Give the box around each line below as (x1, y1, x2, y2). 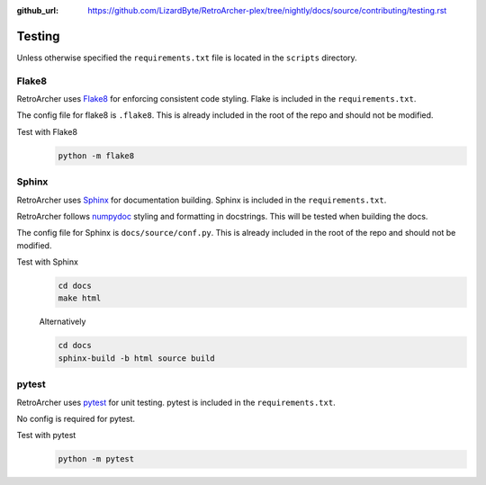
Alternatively (39, 316, 86, 328)
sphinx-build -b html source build (58, 353, 215, 364)
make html (58, 293, 102, 303)
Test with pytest (16, 430, 76, 441)
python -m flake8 (58, 150, 135, 161)
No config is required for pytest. (16, 413, 135, 424)
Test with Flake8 (16, 126, 78, 137)
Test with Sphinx (16, 256, 78, 267)
